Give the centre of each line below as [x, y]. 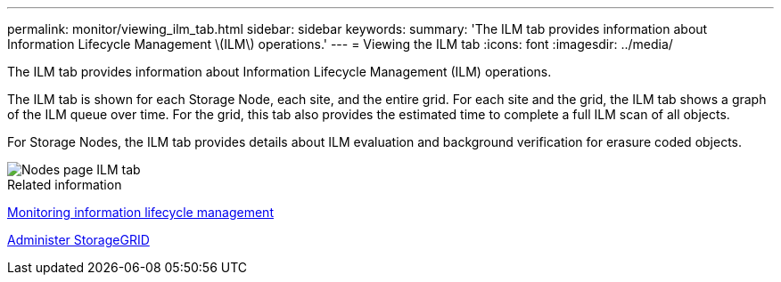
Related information [65, 185]
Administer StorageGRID [78, 240]
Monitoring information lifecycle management [140, 212]
